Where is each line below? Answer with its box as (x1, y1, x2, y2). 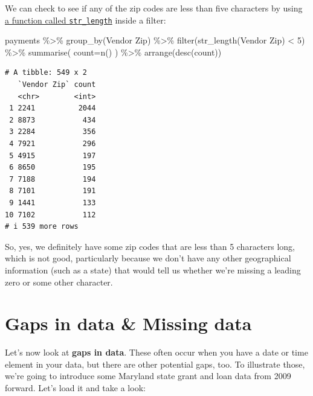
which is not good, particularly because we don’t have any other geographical (5, 252, 291, 264)
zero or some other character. (5, 275, 113, 288)
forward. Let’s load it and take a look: (5, 382, 146, 394)
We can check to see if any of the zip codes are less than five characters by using (5, 2, 303, 14)
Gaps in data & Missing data (5, 311, 252, 336)
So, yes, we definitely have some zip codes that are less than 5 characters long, (5, 240, 295, 252)
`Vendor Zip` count (18, 80, 96, 89)
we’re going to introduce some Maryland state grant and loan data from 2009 (5, 369, 291, 382)
